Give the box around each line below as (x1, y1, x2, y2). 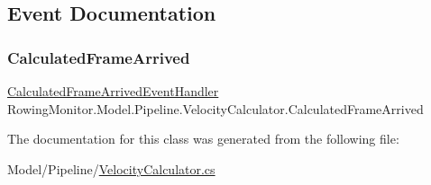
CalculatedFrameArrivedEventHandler (7, 82, 219, 100)
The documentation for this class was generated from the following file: (7, 129, 399, 148)
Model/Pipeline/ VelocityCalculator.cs (7, 159, 215, 178)
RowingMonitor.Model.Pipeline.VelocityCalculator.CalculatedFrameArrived (7, 99, 424, 118)
